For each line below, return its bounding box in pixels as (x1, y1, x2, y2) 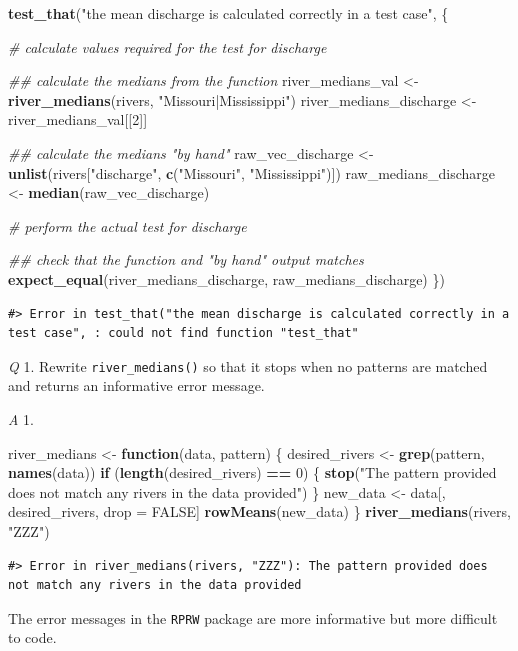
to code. (8, 627, 57, 648)
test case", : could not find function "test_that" (8, 326, 359, 341)
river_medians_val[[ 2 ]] (8, 109, 148, 130)
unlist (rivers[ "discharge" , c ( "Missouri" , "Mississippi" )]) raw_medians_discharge (8, 162, 496, 183)
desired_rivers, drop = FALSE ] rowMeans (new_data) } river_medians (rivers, (8, 501, 511, 522)
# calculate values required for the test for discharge (8, 36, 327, 57)
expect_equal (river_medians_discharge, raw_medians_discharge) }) (8, 268, 445, 289)
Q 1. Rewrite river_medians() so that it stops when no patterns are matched (8, 355, 488, 376)
